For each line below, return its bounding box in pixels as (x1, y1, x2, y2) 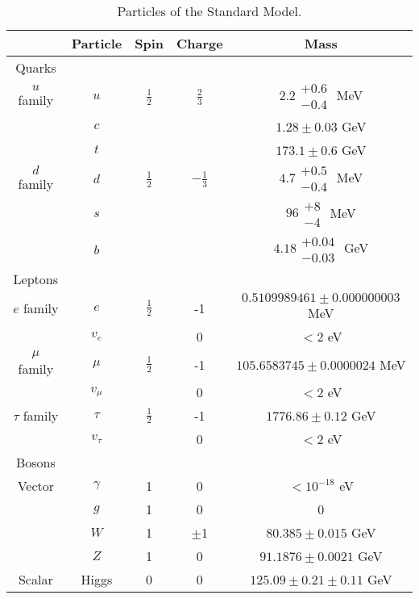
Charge (176, 34, 223, 52)
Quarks (15, 58, 56, 77)
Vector (17, 476, 55, 495)
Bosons (15, 453, 56, 471)
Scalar (18, 570, 53, 589)
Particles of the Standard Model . (117, 2, 302, 20)
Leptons (13, 270, 59, 288)
